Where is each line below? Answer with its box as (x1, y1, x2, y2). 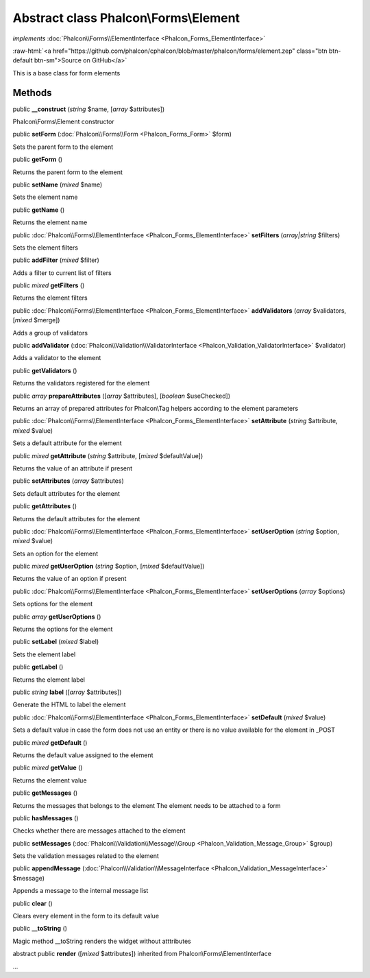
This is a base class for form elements (12, 69, 121, 77)
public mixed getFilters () (12, 281, 85, 289)
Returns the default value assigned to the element (12, 751, 153, 759)
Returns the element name (12, 218, 88, 226)
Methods (12, 86, 52, 99)
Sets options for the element (12, 600, 93, 608)
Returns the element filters (12, 294, 88, 302)
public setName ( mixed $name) (12, 180, 103, 189)
